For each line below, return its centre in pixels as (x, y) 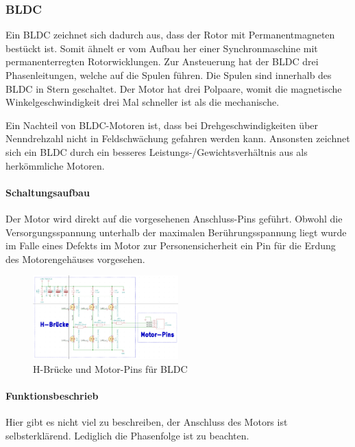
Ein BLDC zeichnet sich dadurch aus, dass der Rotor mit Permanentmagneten (170, 35)
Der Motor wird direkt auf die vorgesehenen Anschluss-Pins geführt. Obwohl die (174, 218)
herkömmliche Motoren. (55, 165)
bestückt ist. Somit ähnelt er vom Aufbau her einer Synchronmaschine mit (162, 48)
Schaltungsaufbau (48, 192)
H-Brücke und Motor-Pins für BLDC (110, 368)
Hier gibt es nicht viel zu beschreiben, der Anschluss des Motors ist (147, 422)
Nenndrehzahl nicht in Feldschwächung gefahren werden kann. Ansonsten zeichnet (178, 138)
